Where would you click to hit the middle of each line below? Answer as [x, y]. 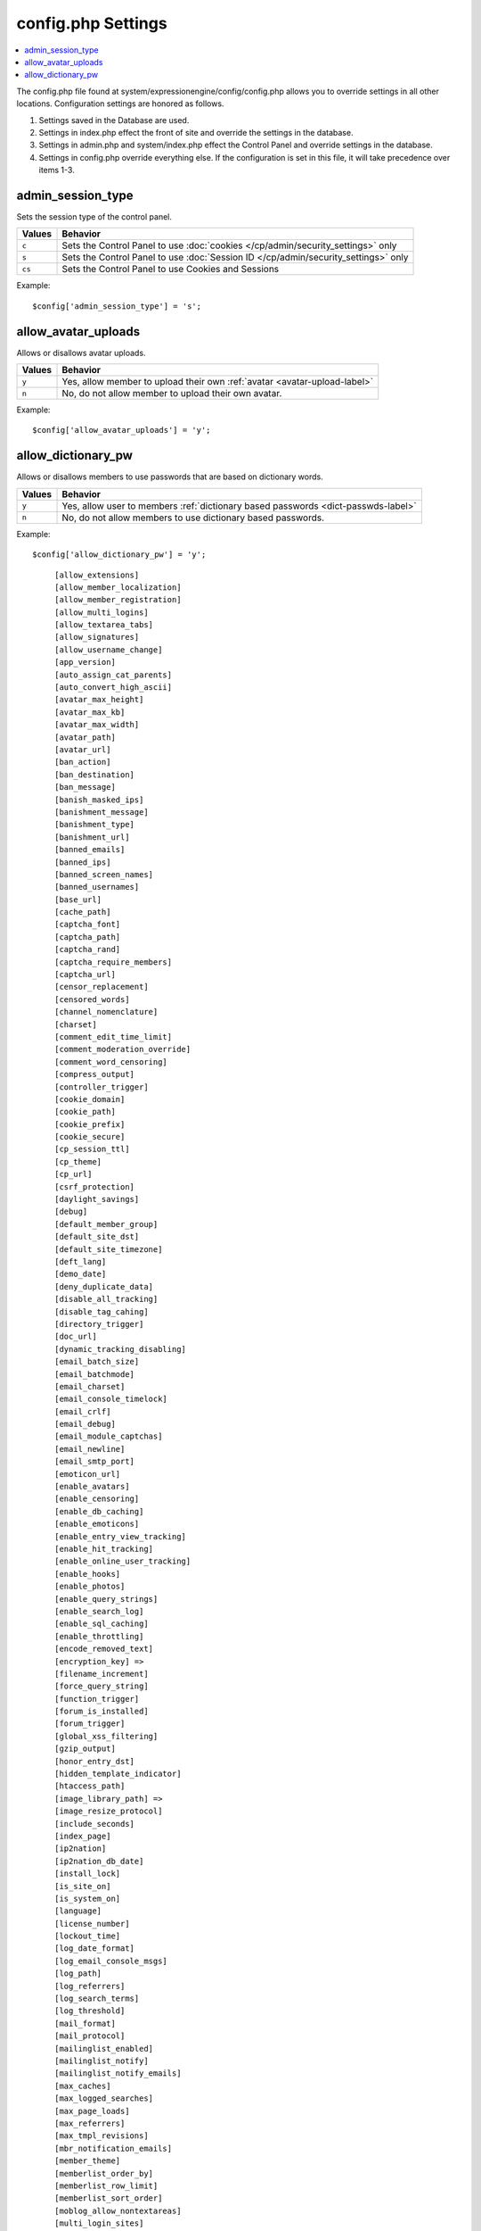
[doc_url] [76, 1337]
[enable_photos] [90, 1587]
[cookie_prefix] [90, 1124]
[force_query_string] [102, 1686]
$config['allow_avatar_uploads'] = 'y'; [122, 430]
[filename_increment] [102, 1674]
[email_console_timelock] [111, 1399]
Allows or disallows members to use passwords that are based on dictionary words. [170, 477]
